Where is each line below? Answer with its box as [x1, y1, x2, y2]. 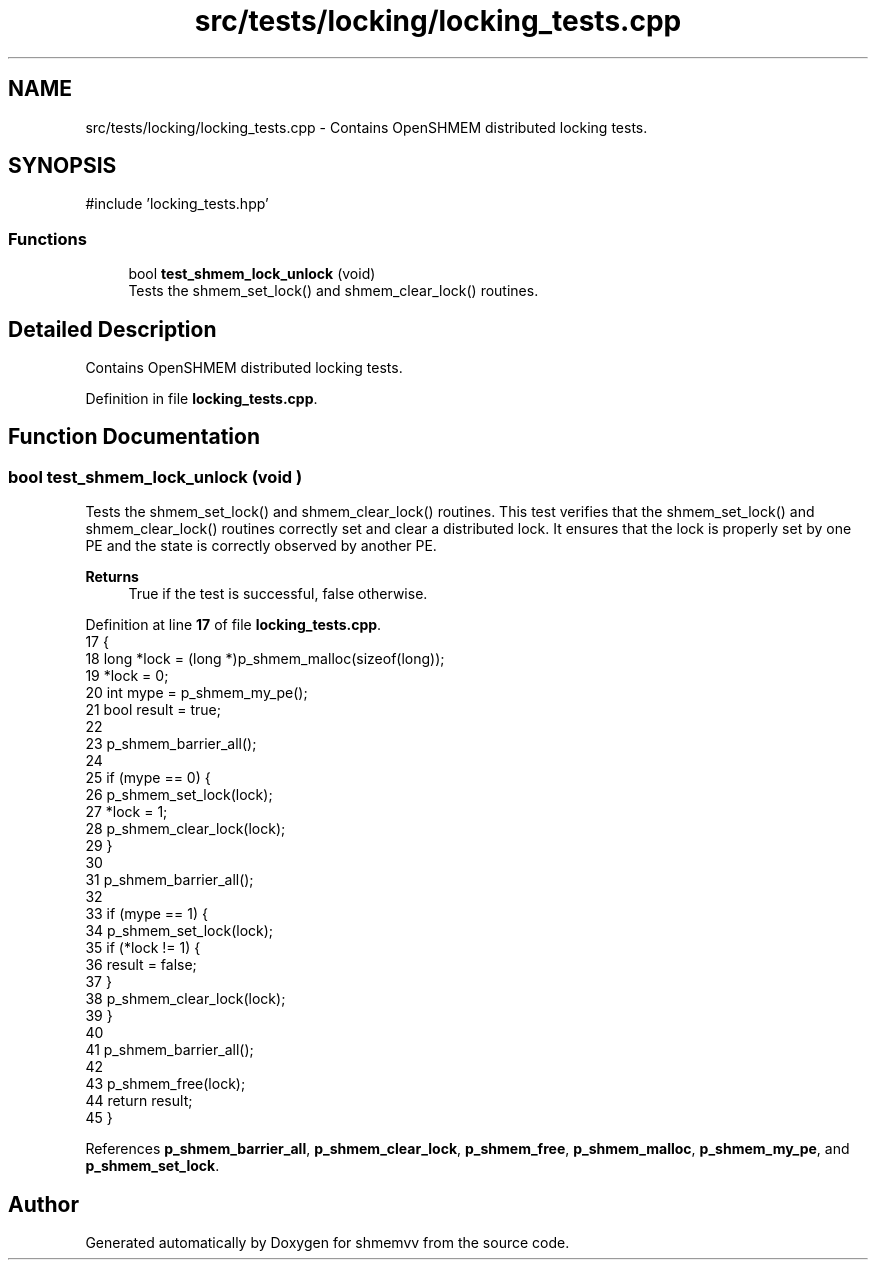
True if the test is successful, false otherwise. [128, 585, 428, 603]
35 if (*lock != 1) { [85, 939, 201, 957]
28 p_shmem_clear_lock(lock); [85, 820, 286, 838]
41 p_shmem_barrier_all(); [85, 1041, 254, 1059]
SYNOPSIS [8, 153, 117, 179]
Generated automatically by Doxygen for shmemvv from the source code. [85, 1234, 570, 1252]
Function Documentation [8, 424, 260, 450]
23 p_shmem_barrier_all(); [85, 735, 257, 753]
